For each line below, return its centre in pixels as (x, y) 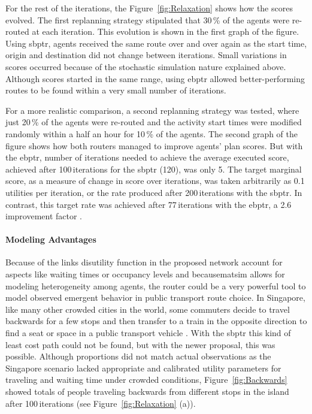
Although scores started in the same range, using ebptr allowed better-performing (155, 78)
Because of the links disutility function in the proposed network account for (144, 262)
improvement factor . (44, 216)
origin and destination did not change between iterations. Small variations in (146, 55)
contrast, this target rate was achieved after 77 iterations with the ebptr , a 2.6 (149, 204)
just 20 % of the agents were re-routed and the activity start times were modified (154, 122)
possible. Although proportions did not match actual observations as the (138, 356)
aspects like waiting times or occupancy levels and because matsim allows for (145, 274)
